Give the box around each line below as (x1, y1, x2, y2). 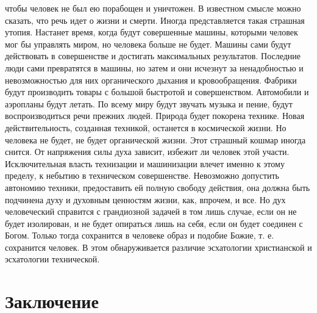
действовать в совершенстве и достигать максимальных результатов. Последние (5, 49, 301, 62)
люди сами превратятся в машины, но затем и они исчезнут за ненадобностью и (5, 61, 304, 74)
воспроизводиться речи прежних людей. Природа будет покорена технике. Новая (5, 109, 305, 122)
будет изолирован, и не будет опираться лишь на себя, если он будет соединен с (5, 217, 303, 229)
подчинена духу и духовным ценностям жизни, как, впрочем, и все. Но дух (5, 193, 286, 206)
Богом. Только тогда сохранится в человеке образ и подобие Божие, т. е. (5, 229, 274, 242)
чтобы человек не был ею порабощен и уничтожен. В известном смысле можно (5, 2, 301, 14)
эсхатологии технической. (5, 253, 100, 265)
